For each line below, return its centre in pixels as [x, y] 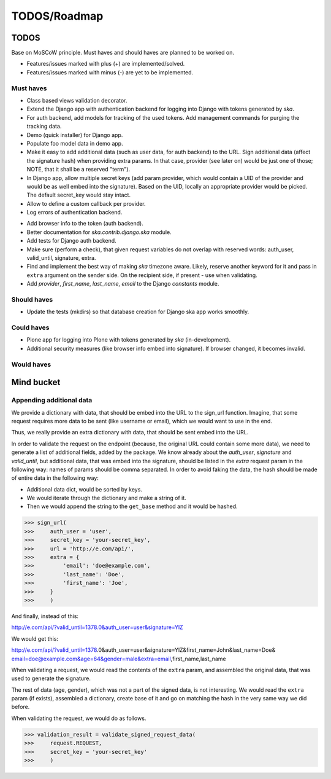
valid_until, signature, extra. [61, 258]
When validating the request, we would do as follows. [79, 718]
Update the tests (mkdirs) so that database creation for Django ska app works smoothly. [138, 312]
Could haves [30, 327]
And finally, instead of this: [45, 616]
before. [21, 707]
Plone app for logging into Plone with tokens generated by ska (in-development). [129, 340]
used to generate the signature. [51, 678]
